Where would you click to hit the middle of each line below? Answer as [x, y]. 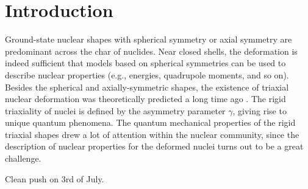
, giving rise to [260, 110]
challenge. [23, 158]
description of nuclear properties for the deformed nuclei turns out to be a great [154, 146]
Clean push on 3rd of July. [55, 178]
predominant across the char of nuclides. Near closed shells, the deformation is [151, 51]
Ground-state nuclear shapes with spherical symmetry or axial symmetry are [149, 39]
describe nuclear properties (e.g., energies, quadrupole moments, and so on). [147, 74]
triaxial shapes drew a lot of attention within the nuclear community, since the [152, 134]
